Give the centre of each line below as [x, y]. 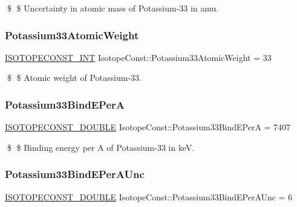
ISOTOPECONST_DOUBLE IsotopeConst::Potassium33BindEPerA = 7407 [148, 127]
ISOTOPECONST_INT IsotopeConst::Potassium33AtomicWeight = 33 [138, 57]
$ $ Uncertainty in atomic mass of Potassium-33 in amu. [113, 8]
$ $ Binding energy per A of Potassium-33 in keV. [101, 147]
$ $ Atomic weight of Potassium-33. [74, 78]
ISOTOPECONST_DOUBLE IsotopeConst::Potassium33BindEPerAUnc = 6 [149, 196]
